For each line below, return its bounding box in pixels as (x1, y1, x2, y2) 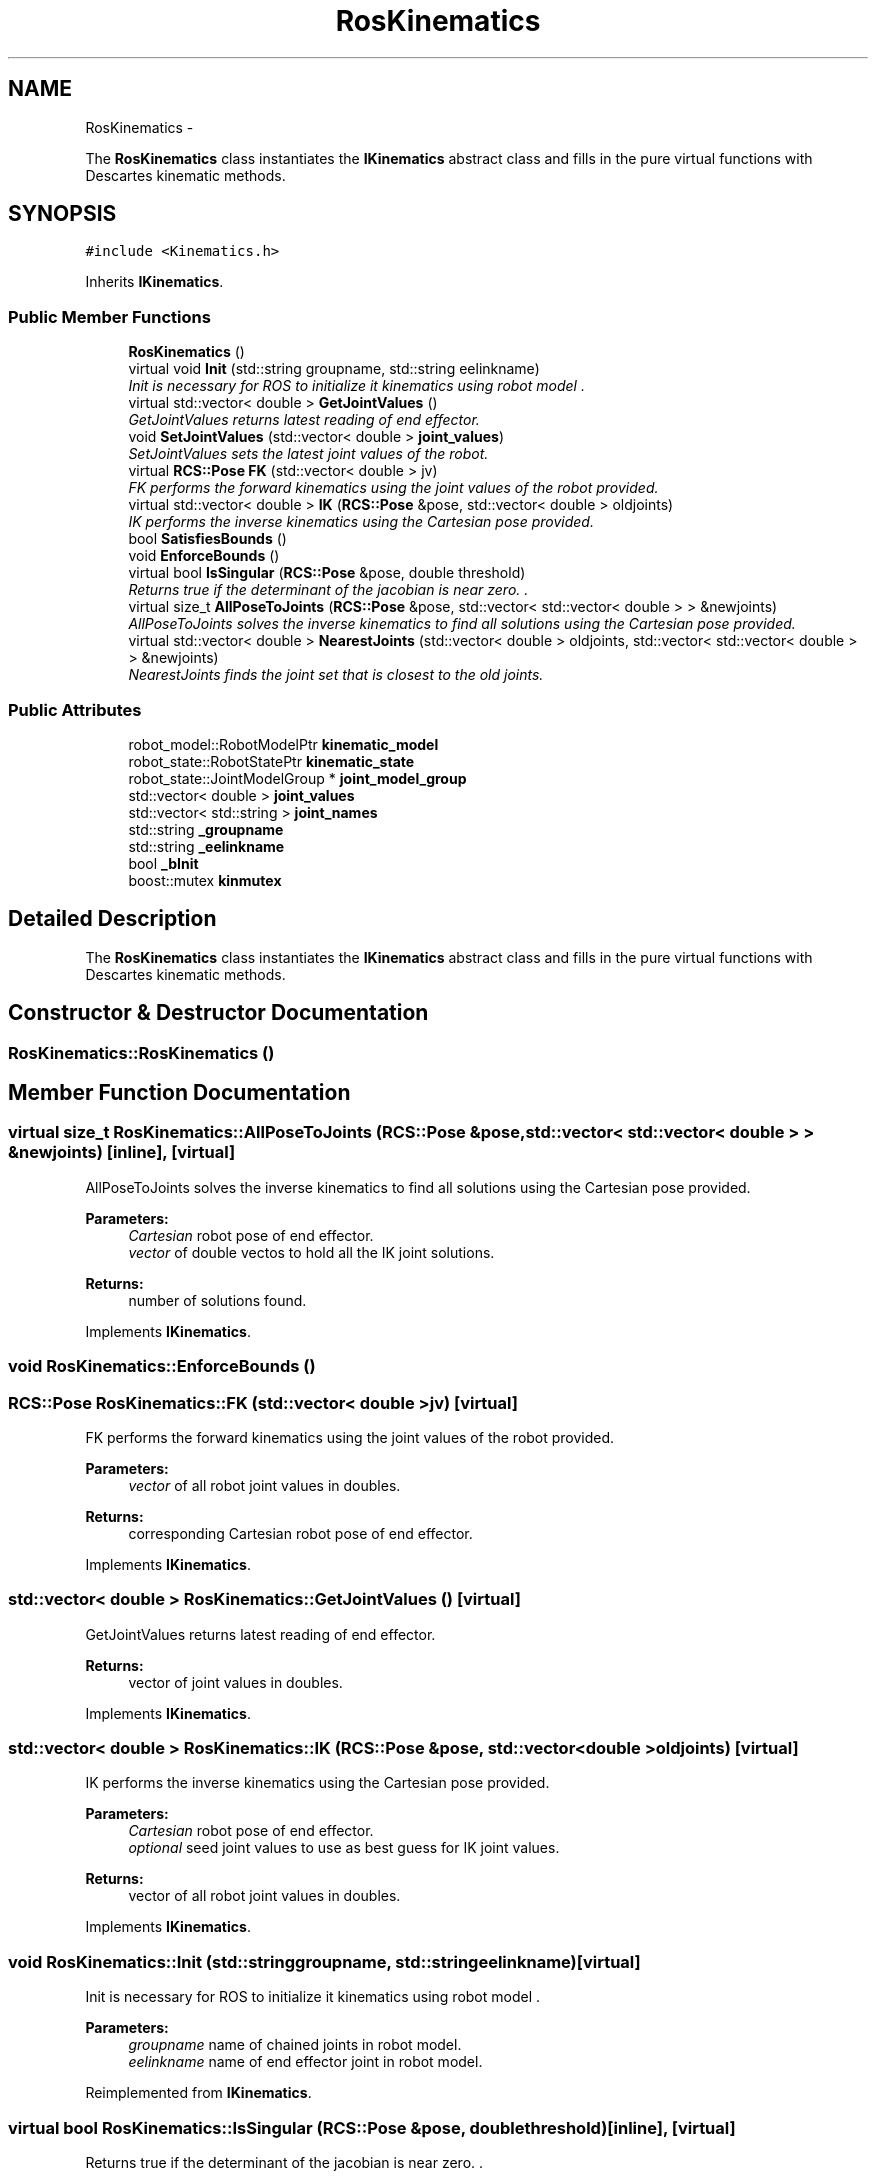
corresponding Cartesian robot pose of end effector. (128, 1524, 473, 1542)
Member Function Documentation (8, 1080, 351, 1106)
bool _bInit (128, 854, 199, 872)
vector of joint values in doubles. (128, 1673, 343, 1691)
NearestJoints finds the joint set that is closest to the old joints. (128, 666, 544, 684)
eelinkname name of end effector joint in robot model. (128, 2053, 483, 2071)
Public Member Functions (8, 306, 211, 327)
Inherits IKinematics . (85, 273, 224, 291)
